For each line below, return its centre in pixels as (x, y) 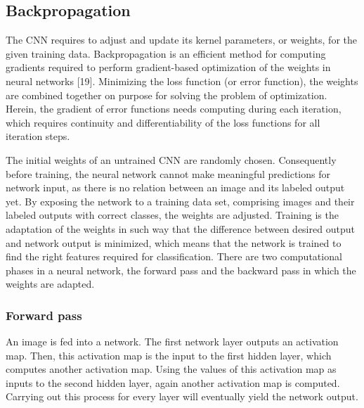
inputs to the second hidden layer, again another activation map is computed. (173, 382)
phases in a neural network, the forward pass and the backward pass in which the (181, 270)
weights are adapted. (50, 284)
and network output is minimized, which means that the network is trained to (174, 242)
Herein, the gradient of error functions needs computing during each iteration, (174, 109)
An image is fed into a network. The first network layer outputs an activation (172, 342)
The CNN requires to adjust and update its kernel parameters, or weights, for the (181, 40)
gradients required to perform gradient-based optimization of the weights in (168, 67)
